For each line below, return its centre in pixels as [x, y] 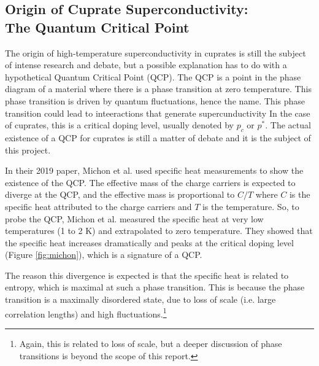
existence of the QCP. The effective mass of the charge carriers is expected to [150, 182]
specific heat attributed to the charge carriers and [98, 206]
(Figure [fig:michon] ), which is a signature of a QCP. [104, 255]
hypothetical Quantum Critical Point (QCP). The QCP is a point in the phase [153, 76]
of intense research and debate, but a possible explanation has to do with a [146, 65]
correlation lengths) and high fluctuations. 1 [86, 313]
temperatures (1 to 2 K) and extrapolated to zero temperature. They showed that [159, 231]
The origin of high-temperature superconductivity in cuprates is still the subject [156, 53]
